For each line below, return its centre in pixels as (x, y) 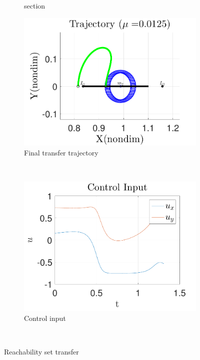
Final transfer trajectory (61, 152)
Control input (45, 318)
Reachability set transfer (41, 352)
